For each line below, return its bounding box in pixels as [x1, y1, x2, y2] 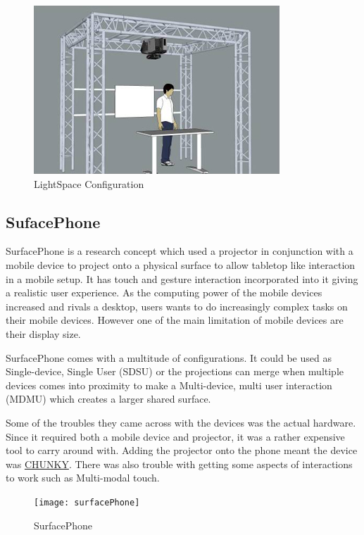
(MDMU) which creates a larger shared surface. [6, 391, 211, 406]
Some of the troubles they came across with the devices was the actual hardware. [6, 415, 356, 429]
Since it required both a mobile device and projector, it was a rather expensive [6, 429, 345, 443]
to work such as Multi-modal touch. [6, 470, 160, 485]
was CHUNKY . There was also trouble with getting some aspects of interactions [6, 456, 353, 471]
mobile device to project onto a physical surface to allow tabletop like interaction [6, 257, 356, 272]
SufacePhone [6, 210, 101, 232]
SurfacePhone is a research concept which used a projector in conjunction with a [6, 244, 353, 258]
